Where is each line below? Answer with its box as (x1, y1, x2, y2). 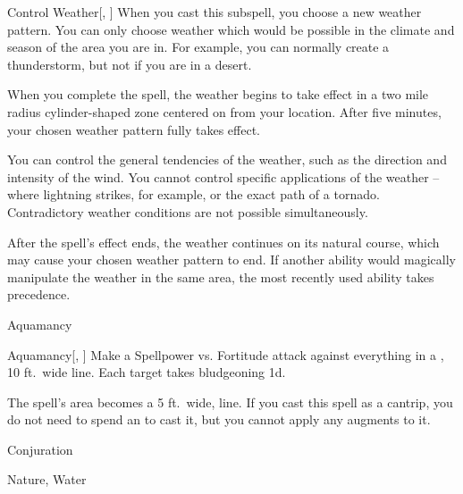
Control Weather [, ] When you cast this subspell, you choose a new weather (7, 3, 422, 21)
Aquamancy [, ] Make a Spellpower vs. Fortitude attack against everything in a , (7, 345, 444, 364)
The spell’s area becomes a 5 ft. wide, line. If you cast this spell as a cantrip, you (7, 392, 453, 411)
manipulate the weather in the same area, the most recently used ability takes (7, 267, 434, 286)
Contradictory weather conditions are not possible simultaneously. (7, 202, 368, 221)
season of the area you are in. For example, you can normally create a (7, 38, 390, 56)
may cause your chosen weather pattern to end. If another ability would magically (7, 250, 456, 269)
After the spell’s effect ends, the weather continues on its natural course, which (7, 232, 440, 251)
